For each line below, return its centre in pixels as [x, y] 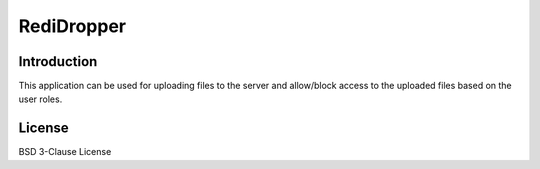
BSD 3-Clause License [65, 152]
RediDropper [72, 26]
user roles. [40, 99]
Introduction [58, 61]
